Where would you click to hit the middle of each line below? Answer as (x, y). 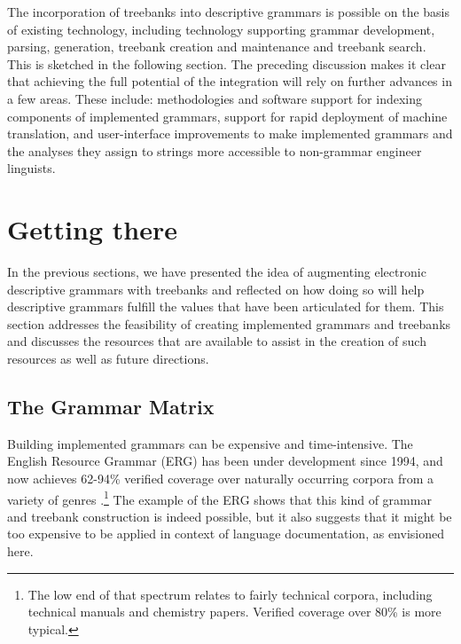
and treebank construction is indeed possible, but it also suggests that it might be (230, 516)
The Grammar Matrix (111, 407)
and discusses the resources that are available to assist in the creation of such (217, 341)
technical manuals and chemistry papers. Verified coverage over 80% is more (234, 612)
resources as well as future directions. (108, 359)
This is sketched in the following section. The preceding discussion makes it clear (227, 63)
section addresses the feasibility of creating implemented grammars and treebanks (229, 323)
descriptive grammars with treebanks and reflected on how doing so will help (216, 289)
